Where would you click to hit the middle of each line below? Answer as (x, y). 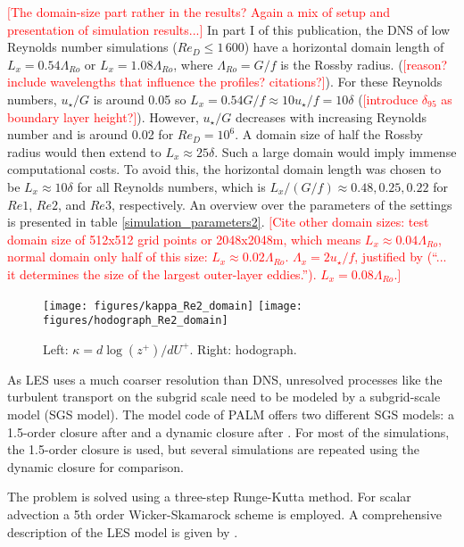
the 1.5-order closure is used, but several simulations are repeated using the (213, 449)
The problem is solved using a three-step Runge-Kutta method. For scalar (209, 497)
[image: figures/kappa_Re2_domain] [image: (173, 306)
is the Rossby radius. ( (342, 64)
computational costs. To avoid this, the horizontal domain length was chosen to (224, 169)
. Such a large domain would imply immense (336, 151)
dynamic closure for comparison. (95, 466)
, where (193, 64)
